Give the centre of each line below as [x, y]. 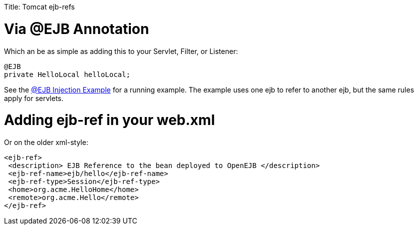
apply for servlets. [34, 98]
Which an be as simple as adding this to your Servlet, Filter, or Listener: [121, 51]
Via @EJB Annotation [77, 29]
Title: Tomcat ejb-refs [39, 7]
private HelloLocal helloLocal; [67, 74]
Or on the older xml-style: [46, 142]
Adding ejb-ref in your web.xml [110, 120]
